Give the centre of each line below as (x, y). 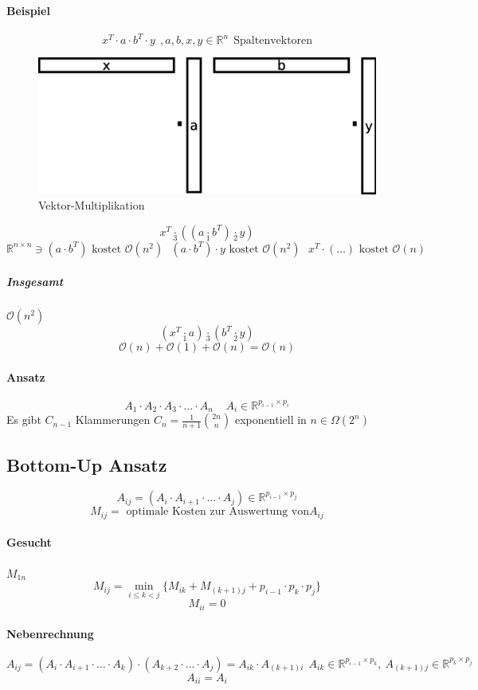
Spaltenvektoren (273, 41)
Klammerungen (113, 419)
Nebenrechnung (50, 633)
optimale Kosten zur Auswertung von (218, 512)
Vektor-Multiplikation (92, 205)
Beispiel (28, 10)
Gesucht (29, 542)
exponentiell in (271, 419)
